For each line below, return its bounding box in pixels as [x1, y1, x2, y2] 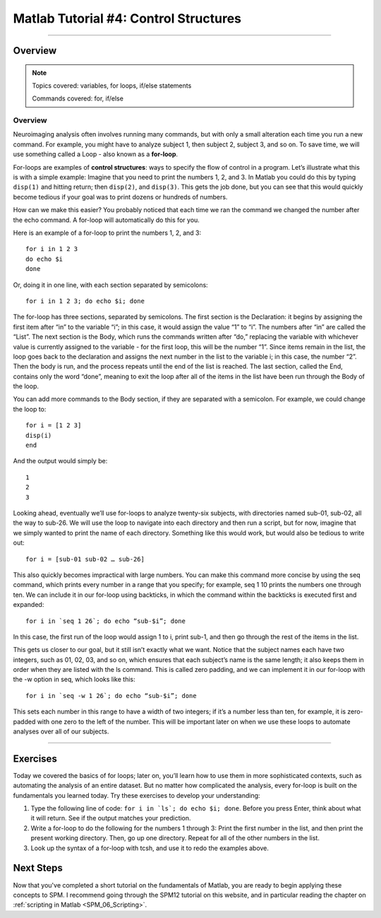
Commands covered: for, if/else [32, 94, 123, 103]
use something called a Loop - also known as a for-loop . [13, 150, 179, 158]
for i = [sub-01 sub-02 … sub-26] [25, 555, 145, 563]
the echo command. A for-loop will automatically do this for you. [13, 216, 200, 224]
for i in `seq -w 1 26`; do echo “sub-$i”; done [25, 692, 197, 699]
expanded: [13, 600, 44, 609]
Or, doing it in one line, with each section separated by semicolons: [13, 280, 208, 289]
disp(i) [25, 431, 52, 439]
